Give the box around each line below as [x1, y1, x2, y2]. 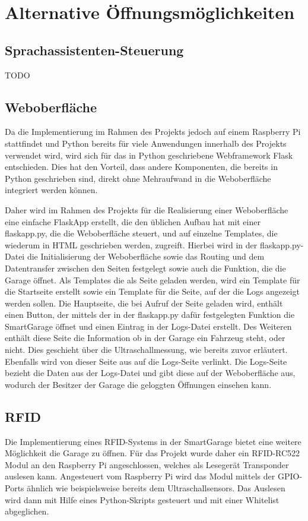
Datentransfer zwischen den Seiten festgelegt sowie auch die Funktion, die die [5, 261, 286, 274]
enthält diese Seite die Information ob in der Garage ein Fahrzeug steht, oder [5, 331, 285, 344]
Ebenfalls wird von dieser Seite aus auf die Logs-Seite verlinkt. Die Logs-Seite [5, 355, 287, 367]
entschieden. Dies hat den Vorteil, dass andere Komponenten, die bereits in [5, 160, 278, 173]
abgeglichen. [5, 505, 49, 517]
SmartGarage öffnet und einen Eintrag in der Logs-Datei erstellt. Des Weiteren [5, 320, 292, 332]
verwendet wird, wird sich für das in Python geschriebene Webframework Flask [5, 149, 293, 161]
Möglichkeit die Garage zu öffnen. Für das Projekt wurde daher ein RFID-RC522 [5, 447, 300, 459]
